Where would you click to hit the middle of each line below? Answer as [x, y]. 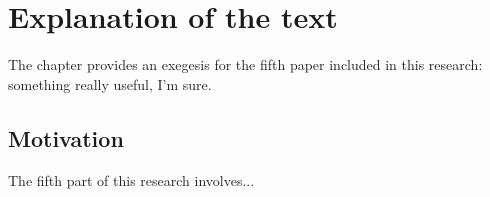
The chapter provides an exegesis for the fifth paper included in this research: [245, 64]
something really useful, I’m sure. [110, 83]
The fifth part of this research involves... [131, 179]
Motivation [66, 137]
